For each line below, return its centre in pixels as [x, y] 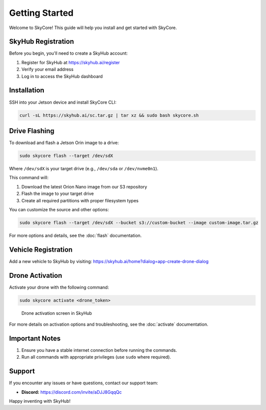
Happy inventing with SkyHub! [40, 401]
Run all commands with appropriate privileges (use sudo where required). [96, 357]
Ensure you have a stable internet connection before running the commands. [99, 350]
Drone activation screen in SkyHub [57, 313]
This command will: [29, 178]
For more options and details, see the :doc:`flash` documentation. [75, 235]
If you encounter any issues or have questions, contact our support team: [84, 383]
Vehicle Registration [41, 249]
